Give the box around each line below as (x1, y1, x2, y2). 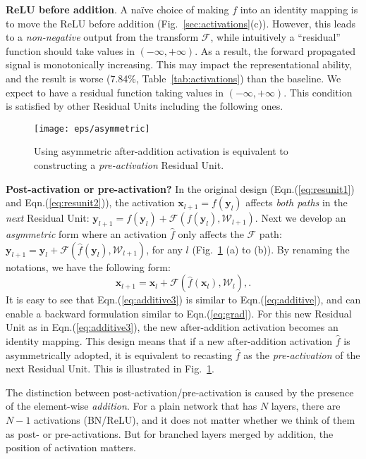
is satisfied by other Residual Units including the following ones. (6, 99, 283, 113)
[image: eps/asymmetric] (34, 123, 150, 134)
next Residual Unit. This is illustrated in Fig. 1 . (6, 361, 214, 376)
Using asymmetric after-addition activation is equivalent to (34, 144, 288, 158)
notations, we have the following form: (6, 259, 171, 274)
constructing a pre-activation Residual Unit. (34, 158, 224, 172)
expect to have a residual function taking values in (6, 84, 224, 99)
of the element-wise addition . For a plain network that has (6, 398, 257, 413)
